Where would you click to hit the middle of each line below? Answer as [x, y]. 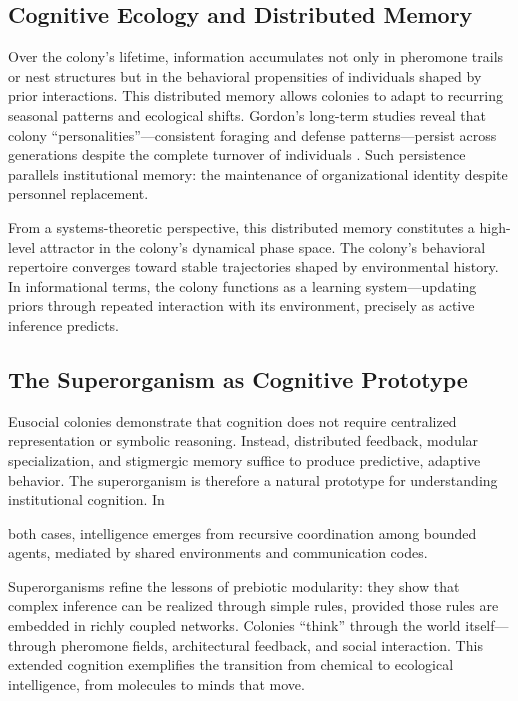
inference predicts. [63, 324]
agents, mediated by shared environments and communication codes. [218, 552]
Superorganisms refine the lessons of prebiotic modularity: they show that [234, 585]
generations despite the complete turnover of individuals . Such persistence [237, 154]
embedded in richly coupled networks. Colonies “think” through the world [234, 625]
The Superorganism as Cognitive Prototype [238, 378]
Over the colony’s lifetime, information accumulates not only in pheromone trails [256, 56]
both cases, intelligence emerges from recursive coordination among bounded [242, 532]
